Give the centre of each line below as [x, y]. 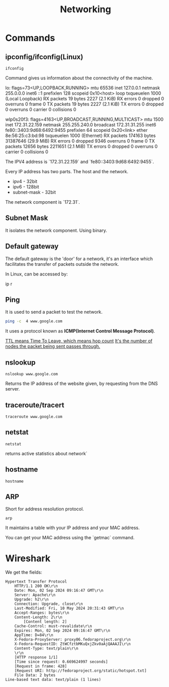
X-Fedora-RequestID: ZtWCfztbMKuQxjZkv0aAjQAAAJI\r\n [73, 644]
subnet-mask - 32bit [34, 192]
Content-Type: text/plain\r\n [47, 649]
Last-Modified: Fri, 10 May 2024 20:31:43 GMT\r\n [69, 609]
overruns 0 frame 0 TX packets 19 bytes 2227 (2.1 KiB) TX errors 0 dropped [84, 104]
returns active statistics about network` [46, 453]
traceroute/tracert [35, 405]
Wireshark [28, 558]
